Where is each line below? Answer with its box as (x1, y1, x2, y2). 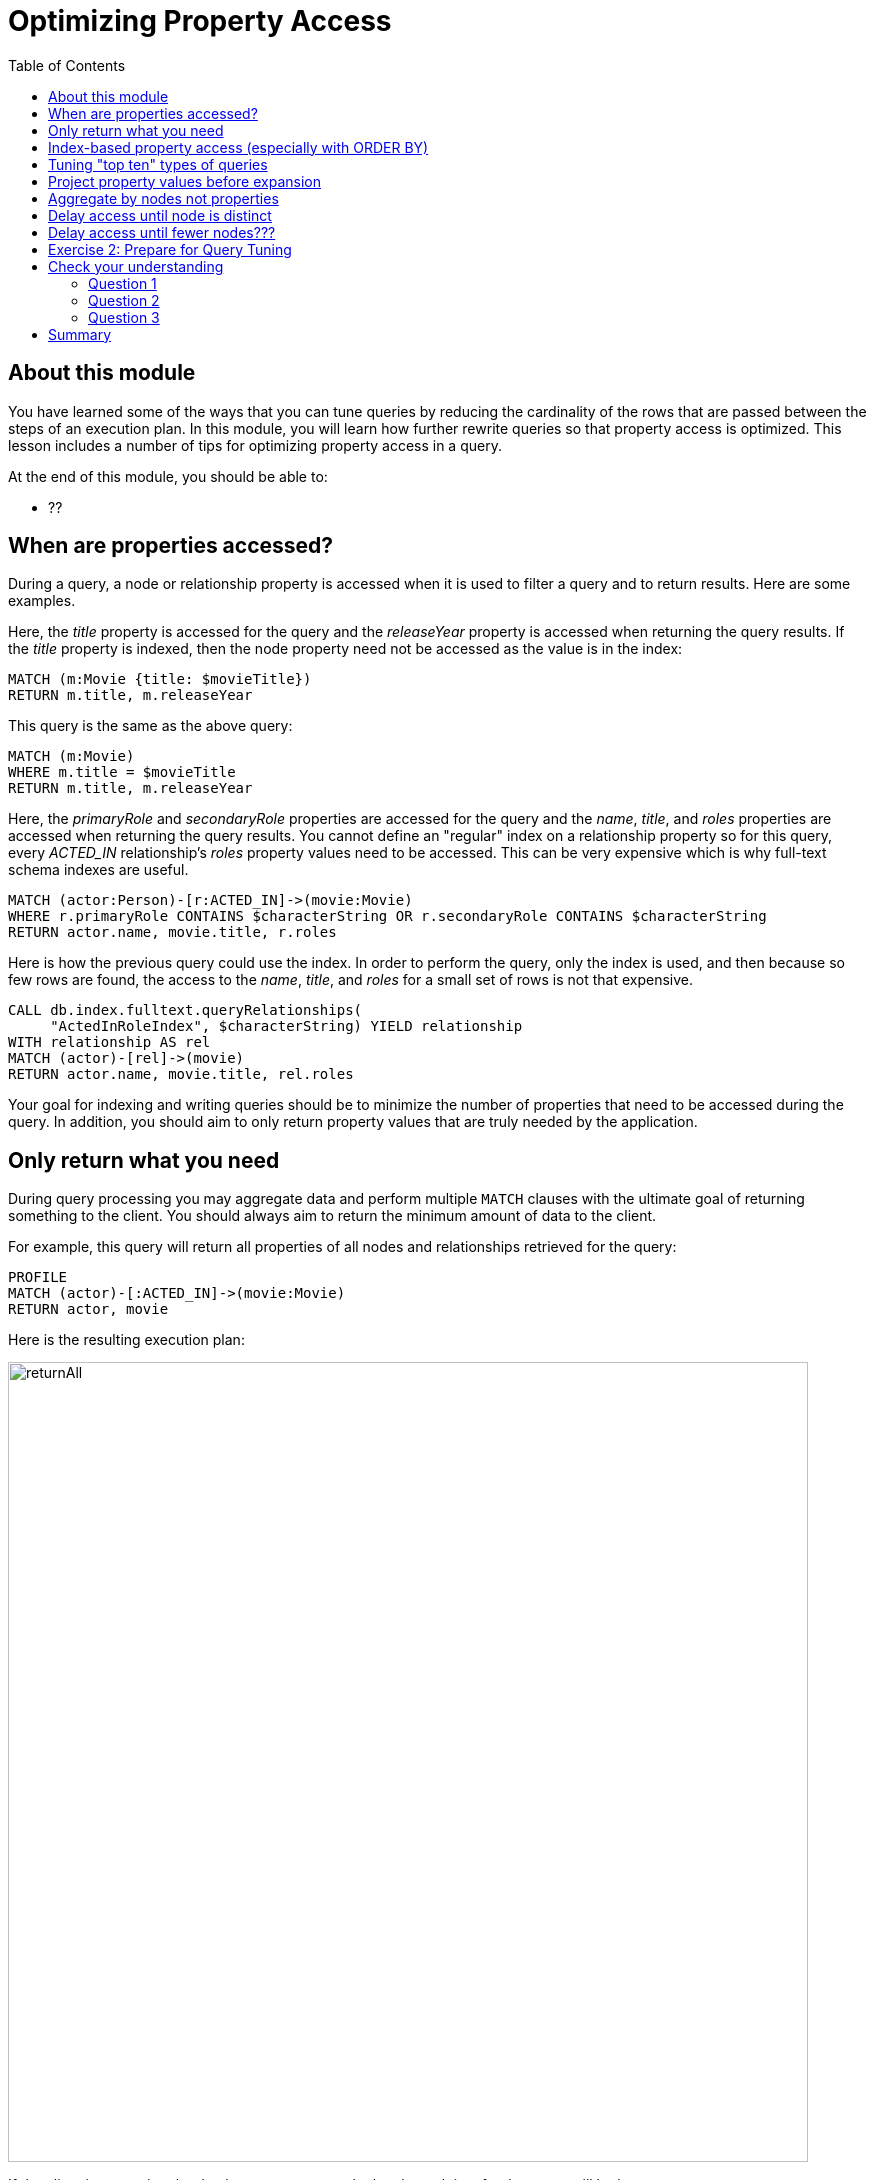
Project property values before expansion (48, 172, 321, 190)
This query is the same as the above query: (8, 717, 293, 735)
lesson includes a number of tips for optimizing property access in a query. (8, 436, 502, 454)
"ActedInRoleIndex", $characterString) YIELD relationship (50, 1018, 523, 1035)
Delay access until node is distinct (48, 206, 272, 224)
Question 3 (88, 308, 160, 326)
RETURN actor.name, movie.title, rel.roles (8, 1066, 354, 1083)
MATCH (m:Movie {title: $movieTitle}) (8, 671, 312, 688)
